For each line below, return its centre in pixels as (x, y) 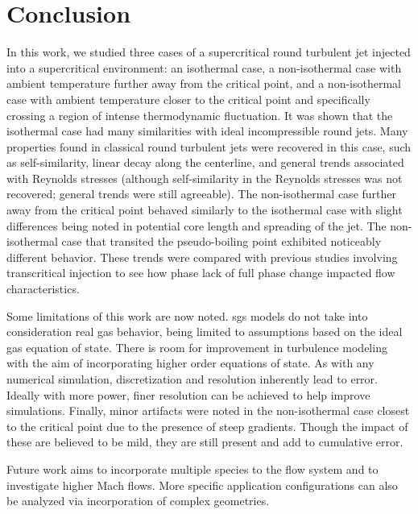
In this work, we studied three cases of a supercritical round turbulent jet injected (209, 52)
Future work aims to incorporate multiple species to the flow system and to (192, 468)
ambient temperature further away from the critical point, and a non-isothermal (204, 83)
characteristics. (43, 289)
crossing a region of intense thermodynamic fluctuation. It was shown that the (200, 115)
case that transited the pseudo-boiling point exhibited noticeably (221, 241)
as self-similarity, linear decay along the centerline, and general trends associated (205, 162)
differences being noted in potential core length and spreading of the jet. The (197, 225)
